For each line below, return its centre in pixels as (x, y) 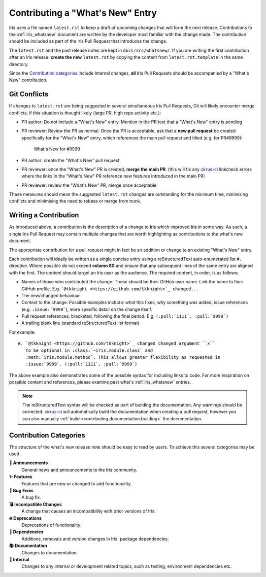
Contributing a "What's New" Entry (83, 13)
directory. (19, 64)
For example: (22, 332)
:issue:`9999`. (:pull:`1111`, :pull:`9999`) (81, 364)
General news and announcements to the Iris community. (79, 470)
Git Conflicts (29, 94)
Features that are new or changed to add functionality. (77, 483)
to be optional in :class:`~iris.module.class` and (89, 350)
